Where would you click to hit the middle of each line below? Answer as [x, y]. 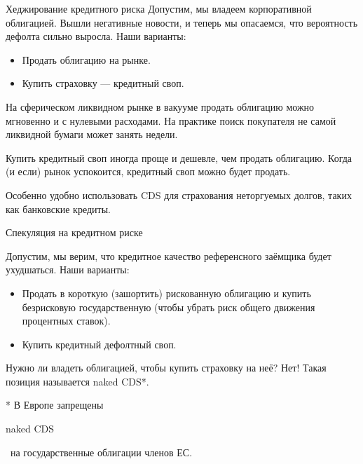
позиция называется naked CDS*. [77, 381]
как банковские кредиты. [58, 209]
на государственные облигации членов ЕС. [101, 452]
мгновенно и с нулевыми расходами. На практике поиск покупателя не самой [171, 120]
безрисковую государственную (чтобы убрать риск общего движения [169, 307]
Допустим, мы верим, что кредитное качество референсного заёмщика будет [169, 255]
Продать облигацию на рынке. [86, 59]
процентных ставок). [66, 321]
